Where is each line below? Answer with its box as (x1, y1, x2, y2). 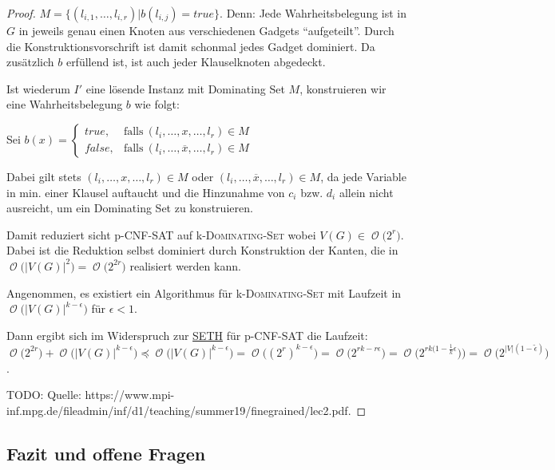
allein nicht (339, 184, 394, 200)
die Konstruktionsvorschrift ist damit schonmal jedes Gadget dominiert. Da (6, 38, 375, 54)
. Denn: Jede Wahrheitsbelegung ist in (220, 5, 407, 21)
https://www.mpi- (85, 386, 175, 403)
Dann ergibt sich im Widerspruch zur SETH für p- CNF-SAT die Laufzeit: (6, 326, 368, 343)
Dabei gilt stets (6, 168, 81, 184)
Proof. (6, 5, 36, 21)
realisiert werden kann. (129, 257, 241, 274)
